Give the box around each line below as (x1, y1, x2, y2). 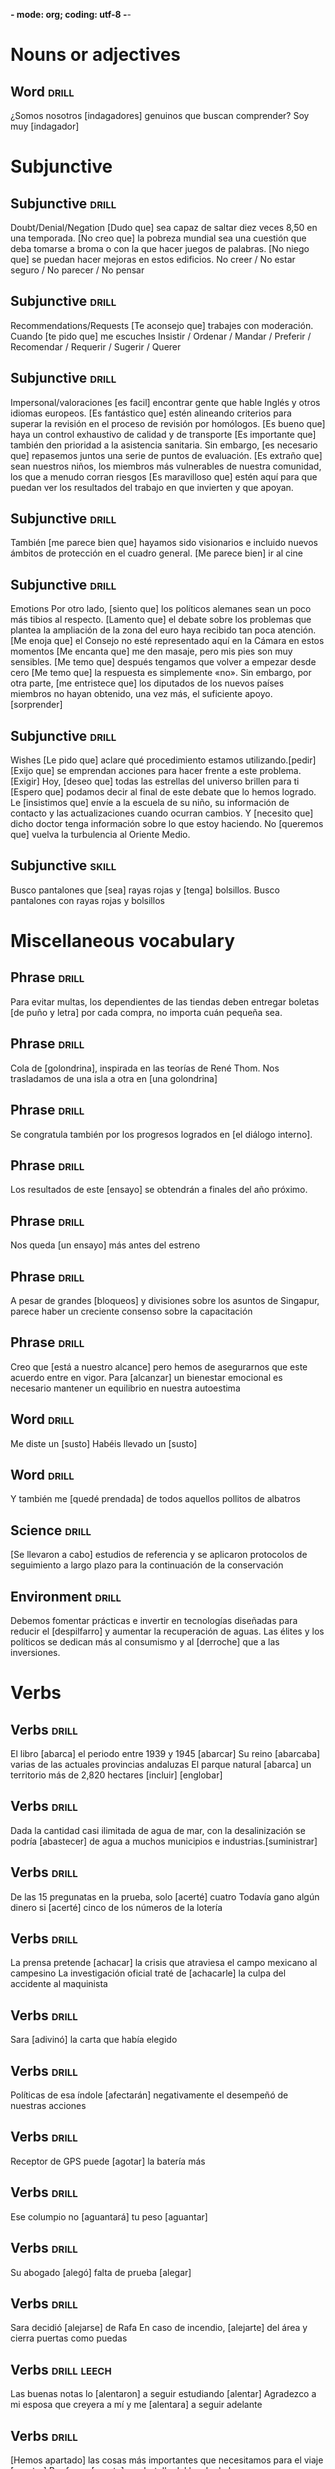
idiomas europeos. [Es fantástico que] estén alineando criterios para (10, 407, 292, 419)
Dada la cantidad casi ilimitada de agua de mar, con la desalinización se (10, 1824, 306, 1836)
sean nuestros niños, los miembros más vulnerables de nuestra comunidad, (10, 460, 322, 472)
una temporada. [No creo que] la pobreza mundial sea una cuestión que (10, 232, 307, 244)
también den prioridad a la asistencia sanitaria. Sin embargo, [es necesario (10, 439, 318, 451)
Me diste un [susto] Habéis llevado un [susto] (10, 1437, 198, 1449)
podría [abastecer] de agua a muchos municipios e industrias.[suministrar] (10, 1835, 318, 1847)
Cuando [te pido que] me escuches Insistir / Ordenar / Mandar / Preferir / (10, 330, 312, 342)
